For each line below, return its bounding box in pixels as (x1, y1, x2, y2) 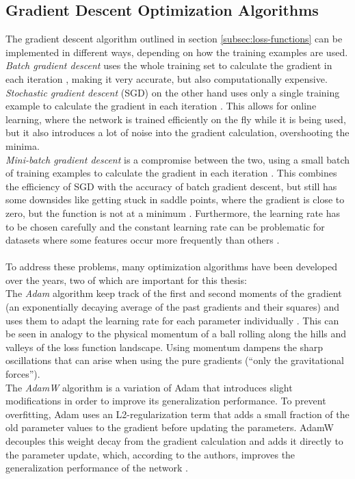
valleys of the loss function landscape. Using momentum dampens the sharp (5, 339, 324, 354)
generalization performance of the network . (5, 461, 188, 475)
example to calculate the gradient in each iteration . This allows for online (5, 99, 317, 113)
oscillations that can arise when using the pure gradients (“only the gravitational (5, 353, 344, 367)
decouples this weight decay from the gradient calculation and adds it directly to (5, 434, 343, 448)
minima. (5, 138, 40, 153)
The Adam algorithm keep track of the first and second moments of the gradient (5, 286, 342, 300)
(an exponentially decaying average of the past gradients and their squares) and (5, 300, 340, 314)
